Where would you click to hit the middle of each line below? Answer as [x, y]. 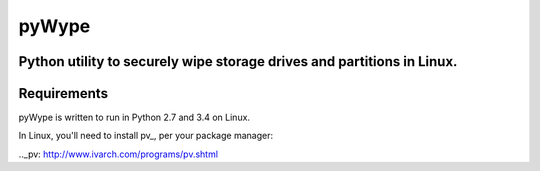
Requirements [63, 93]
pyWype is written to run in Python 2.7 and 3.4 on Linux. [134, 117]
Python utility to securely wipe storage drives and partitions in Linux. [238, 61]
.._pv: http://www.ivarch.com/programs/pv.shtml [118, 154]
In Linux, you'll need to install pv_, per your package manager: [146, 136]
